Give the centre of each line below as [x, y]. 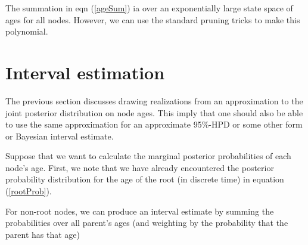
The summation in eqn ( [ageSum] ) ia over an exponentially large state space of [149, 8]
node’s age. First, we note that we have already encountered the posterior [140, 167]
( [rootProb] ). [29, 191]
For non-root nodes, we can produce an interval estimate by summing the [140, 211]
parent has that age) [43, 234]
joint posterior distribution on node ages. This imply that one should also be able [154, 112]
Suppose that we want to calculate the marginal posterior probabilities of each [148, 156]
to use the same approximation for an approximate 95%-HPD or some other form [154, 124]
